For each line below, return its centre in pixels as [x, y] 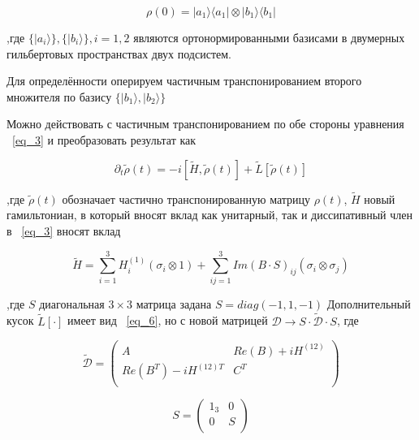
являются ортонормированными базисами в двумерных [269, 37]
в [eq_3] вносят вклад [64, 230]
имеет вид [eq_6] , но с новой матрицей [168, 320]
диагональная [72, 303]
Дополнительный [369, 303]
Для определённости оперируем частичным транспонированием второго [184, 81]
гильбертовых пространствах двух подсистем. [119, 53]
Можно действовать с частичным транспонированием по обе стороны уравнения [205, 124]
